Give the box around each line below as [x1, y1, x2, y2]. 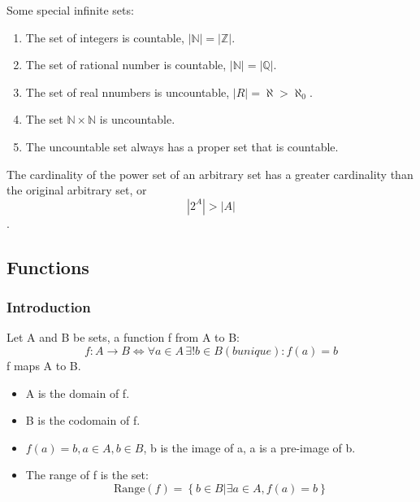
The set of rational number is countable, [25, 56, 227, 73]
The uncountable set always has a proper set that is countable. [25, 138, 339, 155]
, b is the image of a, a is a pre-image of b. [143, 439, 356, 456]
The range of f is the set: [25, 466, 149, 483]
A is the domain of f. [25, 384, 130, 401]
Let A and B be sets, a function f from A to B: [6, 329, 240, 346]
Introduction [6, 297, 91, 317]
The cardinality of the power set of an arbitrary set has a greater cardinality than [6, 165, 414, 182]
